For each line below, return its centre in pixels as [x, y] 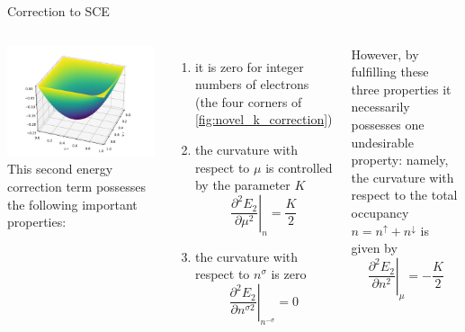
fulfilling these [390, 72]
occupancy [380, 212]
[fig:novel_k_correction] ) [264, 119]
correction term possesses [77, 186]
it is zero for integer [249, 66]
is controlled [299, 167]
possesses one [388, 124]
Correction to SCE [58, 11]
